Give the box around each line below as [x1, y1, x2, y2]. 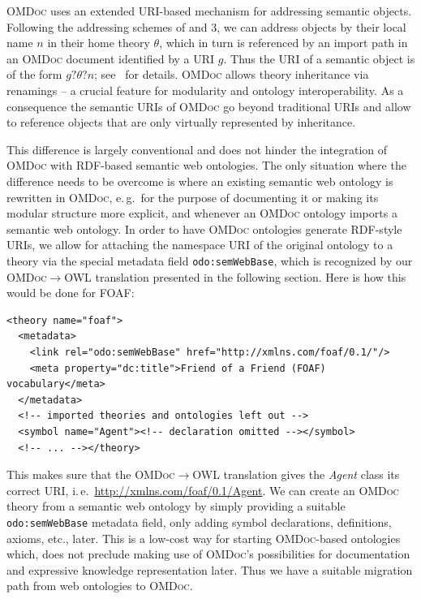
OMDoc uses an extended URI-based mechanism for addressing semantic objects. [6, 2, 412, 19]
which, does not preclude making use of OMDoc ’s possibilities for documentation [6, 545, 410, 562]
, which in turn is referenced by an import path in [159, 34, 408, 51]
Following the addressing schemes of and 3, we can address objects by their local [6, 18, 406, 35]
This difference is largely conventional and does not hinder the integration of [6, 140, 388, 157]
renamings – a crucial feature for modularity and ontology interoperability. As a [6, 81, 404, 98]
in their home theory [47, 34, 150, 51]
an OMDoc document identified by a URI [6, 50, 215, 67]
